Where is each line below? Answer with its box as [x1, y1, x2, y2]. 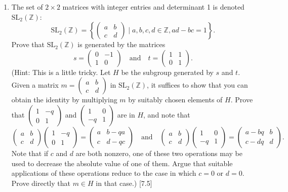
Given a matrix [11, 80, 59, 90]
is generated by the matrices [77, 39, 166, 50]
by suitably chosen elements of [128, 94, 223, 105]
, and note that [143, 109, 190, 120]
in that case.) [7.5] [96, 177, 152, 188]
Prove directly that [11, 177, 70, 188]
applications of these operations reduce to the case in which [11, 168, 196, 178]
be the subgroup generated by [121, 66, 214, 77]
